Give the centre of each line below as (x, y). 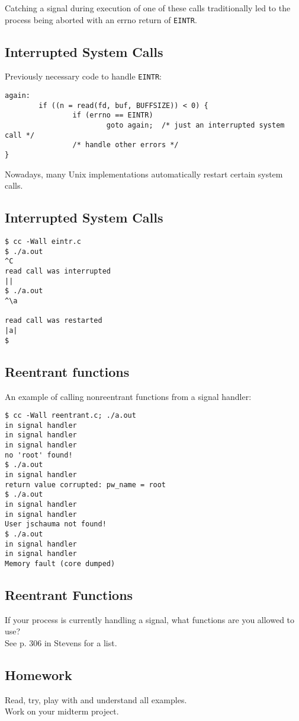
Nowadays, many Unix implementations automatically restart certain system (144, 174)
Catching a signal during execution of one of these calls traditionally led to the (148, 8)
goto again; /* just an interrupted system (195, 126)
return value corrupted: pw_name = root (86, 485)
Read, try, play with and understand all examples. (96, 699)
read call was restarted (54, 321)
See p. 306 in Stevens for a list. (61, 643)
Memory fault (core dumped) (60, 563)
